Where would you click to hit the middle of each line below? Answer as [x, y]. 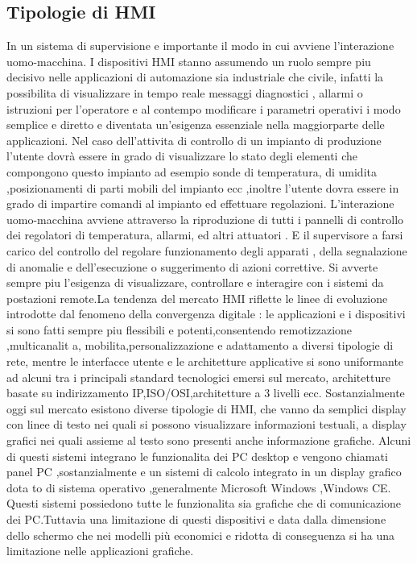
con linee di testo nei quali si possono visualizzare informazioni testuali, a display [206, 424]
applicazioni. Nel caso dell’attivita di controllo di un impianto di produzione [194, 140]
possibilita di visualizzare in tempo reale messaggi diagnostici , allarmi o [185, 92]
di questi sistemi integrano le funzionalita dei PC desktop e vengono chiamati [197, 456]
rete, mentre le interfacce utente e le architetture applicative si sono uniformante [205, 361]
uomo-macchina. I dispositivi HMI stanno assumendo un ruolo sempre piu [189, 61]
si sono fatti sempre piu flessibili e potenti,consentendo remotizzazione [180, 329]
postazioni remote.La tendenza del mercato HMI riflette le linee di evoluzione [197, 298]
